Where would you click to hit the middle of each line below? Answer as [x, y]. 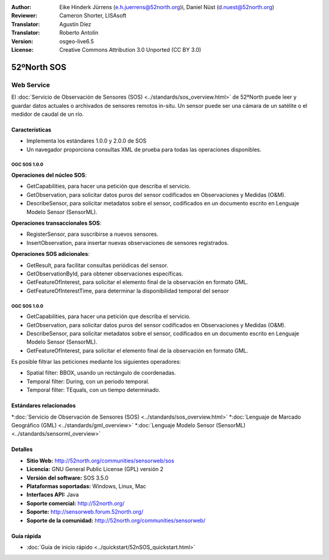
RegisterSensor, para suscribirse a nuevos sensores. [92, 234]
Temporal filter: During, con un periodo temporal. [88, 381]
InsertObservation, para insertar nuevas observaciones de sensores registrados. [128, 243]
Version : [22, 41]
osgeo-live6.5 [77, 41]
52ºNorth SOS [39, 67]
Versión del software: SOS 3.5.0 [68, 478]
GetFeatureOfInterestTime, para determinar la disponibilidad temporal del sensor [128, 291]
